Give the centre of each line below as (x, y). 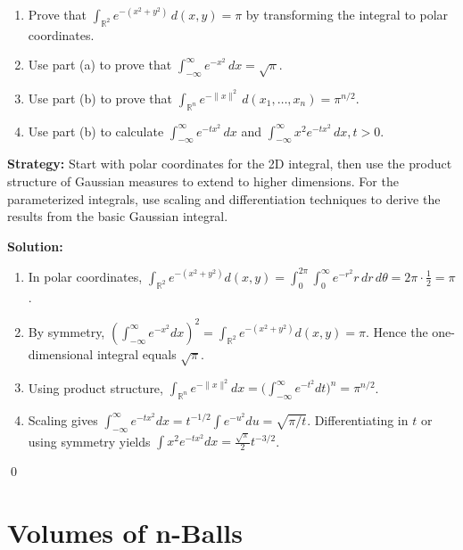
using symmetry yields (89, 441)
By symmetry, (66, 331)
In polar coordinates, (85, 276)
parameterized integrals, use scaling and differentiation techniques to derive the (224, 198)
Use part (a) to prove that (100, 65)
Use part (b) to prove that (100, 98)
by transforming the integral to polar (347, 14)
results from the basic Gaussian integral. (118, 216)
